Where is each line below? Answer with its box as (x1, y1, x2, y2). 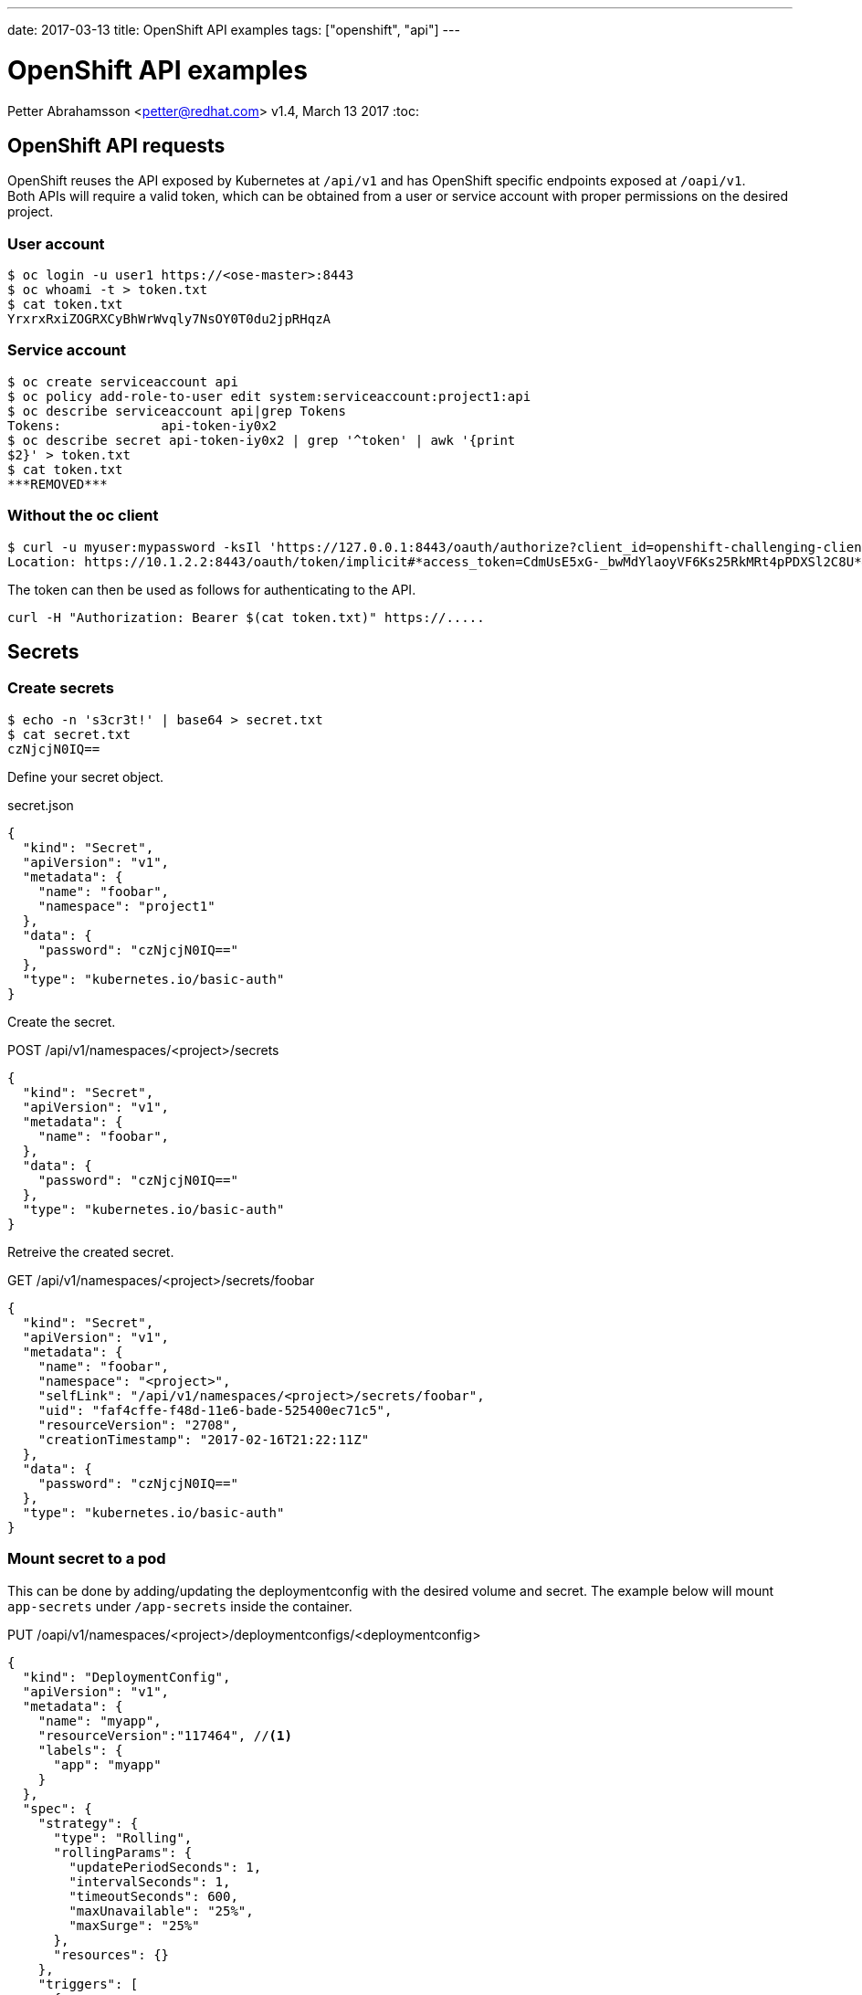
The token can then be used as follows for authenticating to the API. (7, 581, 416, 597)
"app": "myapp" (53, 1757, 162, 1772)
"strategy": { (37, 1815, 139, 1831)
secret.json (7, 797, 74, 813)
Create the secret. (7, 1013, 116, 1029)
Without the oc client (7, 506, 159, 525)
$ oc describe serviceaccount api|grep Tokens (7, 403, 346, 418)
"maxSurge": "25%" (68, 1917, 200, 1933)
